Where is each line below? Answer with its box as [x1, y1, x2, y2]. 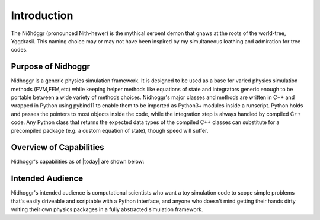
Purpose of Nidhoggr [11, 62, 90, 72]
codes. [11, 46, 28, 53]
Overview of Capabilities [11, 142, 104, 152]
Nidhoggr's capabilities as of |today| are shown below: [11, 158, 145, 165]
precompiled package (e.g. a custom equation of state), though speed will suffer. [11, 127, 209, 134]
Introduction [11, 9, 73, 22]
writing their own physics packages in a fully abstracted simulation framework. [11, 206, 203, 213]
